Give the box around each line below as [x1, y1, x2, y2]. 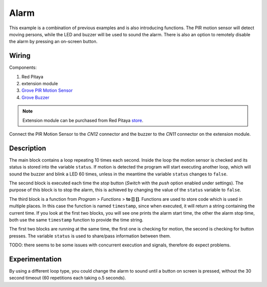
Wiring [9, 52, 31, 60]
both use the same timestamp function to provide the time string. [9, 217, 143, 223]
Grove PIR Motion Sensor [21, 87, 73, 94]
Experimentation [9, 255, 62, 263]
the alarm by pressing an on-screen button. [9, 39, 98, 45]
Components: [9, 64, 37, 70]
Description [9, 144, 46, 152]
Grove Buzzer [21, 94, 49, 100]
